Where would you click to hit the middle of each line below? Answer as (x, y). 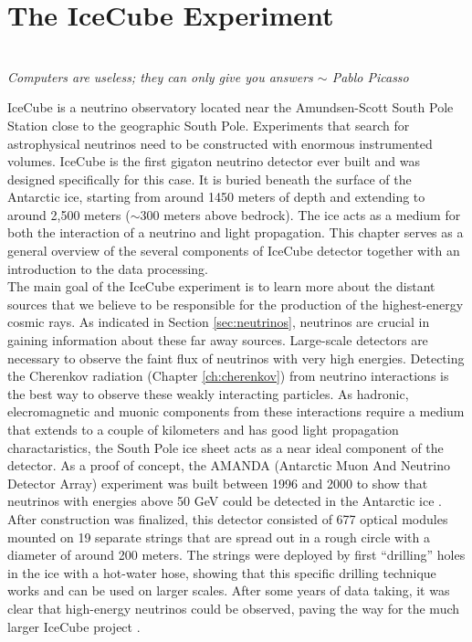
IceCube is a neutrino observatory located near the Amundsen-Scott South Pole (231, 107)
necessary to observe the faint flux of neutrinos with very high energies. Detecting (236, 358)
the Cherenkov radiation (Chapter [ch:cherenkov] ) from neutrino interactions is (228, 376)
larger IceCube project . (74, 626)
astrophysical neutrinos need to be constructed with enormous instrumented (220, 143)
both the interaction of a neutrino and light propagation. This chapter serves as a (236, 232)
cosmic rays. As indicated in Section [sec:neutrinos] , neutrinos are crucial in (219, 322)
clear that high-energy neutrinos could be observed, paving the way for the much (234, 608)
